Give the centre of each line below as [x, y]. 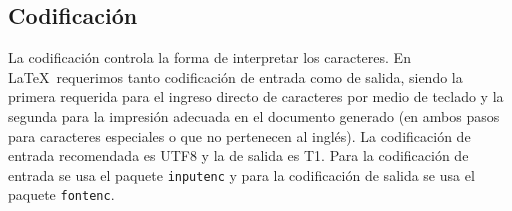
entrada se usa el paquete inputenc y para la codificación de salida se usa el [241, 174]
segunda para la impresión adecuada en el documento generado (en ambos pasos [254, 115]
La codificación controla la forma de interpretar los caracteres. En [209, 57]
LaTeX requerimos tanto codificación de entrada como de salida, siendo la [235, 76]
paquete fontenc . [61, 194]
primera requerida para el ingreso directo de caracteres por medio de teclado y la [256, 96]
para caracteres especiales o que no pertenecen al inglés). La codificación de [239, 135]
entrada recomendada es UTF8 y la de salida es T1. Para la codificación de [238, 155]
